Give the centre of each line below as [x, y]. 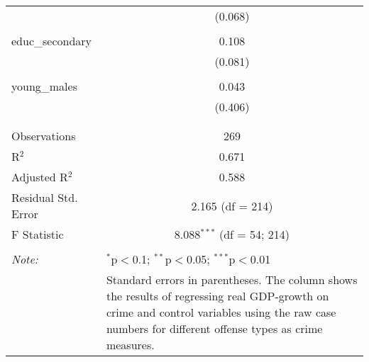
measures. [130, 345]
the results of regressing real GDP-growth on [217, 296]
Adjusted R [40, 177]
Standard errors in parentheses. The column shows [232, 279]
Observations [44, 136]
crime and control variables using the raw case [221, 312]
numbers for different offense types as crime [214, 328]
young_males [44, 86]
